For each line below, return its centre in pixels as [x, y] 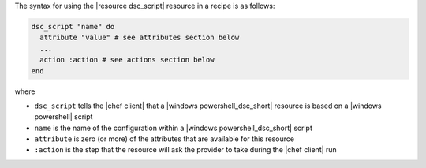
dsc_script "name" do [73, 26]
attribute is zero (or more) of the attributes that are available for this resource [164, 139]
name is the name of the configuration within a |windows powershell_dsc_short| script [174, 128]
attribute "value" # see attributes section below [140, 38]
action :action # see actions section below [127, 60]
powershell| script [64, 117]
